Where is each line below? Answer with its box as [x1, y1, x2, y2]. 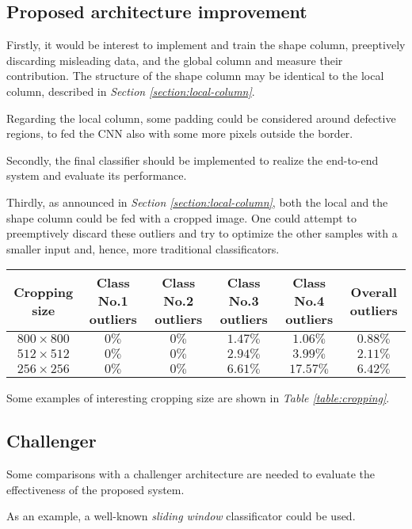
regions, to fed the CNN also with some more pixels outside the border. [6, 125, 353, 142]
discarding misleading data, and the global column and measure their [6, 51, 343, 68]
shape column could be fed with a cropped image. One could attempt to [6, 209, 357, 226]
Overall [350, 282, 397, 301]
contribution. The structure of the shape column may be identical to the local [6, 67, 384, 84]
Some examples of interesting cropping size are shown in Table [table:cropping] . [6, 390, 390, 406]
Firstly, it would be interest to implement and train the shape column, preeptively [6, 36, 406, 53]
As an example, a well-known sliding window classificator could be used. [6, 508, 356, 524]
